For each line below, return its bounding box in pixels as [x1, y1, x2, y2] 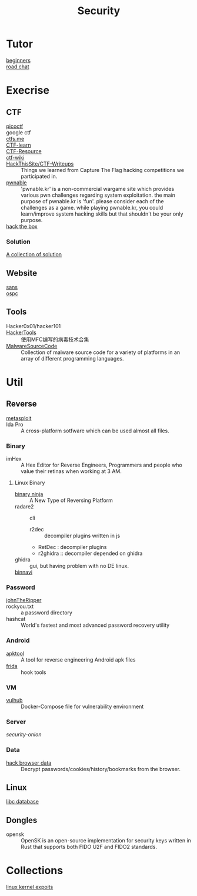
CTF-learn [6, 141, 31, 148]
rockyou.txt [6, 603, 34, 610]
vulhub [6, 697, 23, 704]
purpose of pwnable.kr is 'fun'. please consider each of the [21, 197, 164, 204]
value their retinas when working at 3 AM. [21, 468, 122, 475]
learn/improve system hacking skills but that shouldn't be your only [21, 210, 183, 217]
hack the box [6, 223, 38, 230]
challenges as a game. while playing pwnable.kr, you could [21, 204, 163, 211]
